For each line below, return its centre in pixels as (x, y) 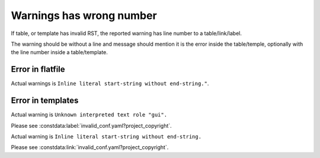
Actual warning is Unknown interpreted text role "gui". (89, 115)
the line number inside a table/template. (59, 52)
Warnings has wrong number (84, 15)
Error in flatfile (38, 69)
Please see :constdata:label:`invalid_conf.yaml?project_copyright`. (91, 125)
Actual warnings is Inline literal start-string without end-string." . (110, 84)
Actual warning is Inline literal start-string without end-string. (106, 136)
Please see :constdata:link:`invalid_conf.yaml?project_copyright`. (90, 147)
